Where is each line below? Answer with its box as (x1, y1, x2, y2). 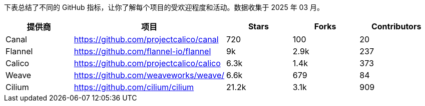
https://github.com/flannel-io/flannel (74, 46, 211, 56)
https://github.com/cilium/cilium (74, 82, 194, 92)
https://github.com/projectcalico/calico (74, 58, 221, 68)
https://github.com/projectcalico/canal (74, 34, 219, 44)
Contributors (371, 21, 421, 31)
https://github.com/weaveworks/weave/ (74, 70, 225, 80)
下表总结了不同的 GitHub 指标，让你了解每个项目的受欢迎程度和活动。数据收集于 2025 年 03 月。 (4, 3, 324, 11)
